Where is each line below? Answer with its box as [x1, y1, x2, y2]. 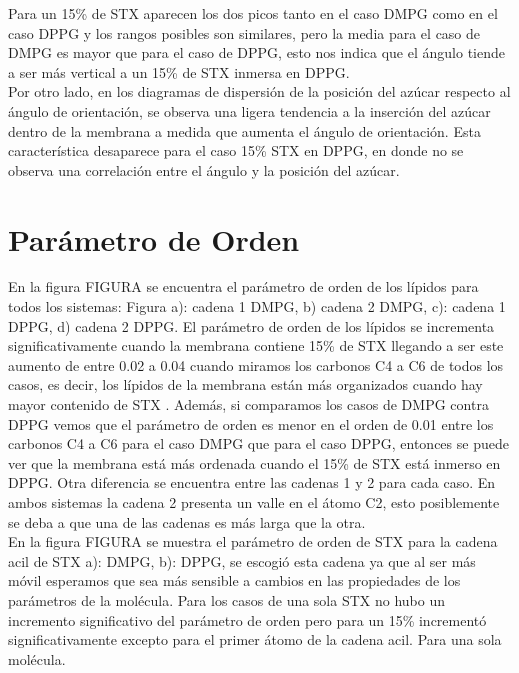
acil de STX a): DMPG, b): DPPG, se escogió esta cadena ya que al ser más [8, 550, 476, 571]
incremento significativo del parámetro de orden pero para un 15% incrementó [8, 609, 487, 630]
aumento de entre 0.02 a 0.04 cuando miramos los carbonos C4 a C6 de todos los [8, 354, 504, 375]
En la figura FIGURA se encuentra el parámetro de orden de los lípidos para [8, 276, 479, 297]
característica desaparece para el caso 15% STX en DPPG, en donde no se [8, 140, 464, 161]
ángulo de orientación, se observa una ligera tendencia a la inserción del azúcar [8, 100, 491, 121]
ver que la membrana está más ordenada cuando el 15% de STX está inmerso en [8, 452, 501, 473]
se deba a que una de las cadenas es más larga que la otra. [8, 511, 366, 532]
